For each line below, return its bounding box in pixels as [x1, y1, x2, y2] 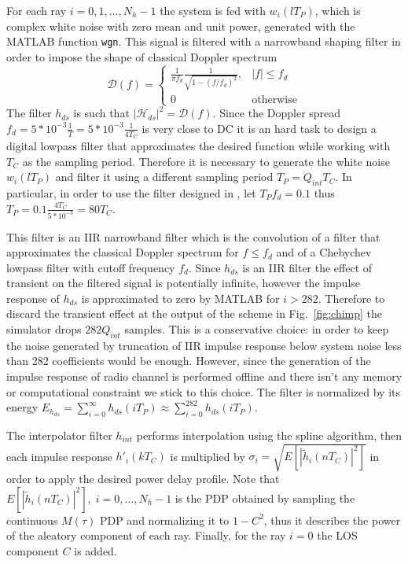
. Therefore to [318, 289, 385, 306]
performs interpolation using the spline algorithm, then [136, 427, 402, 444]
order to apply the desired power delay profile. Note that [6, 470, 280, 487]
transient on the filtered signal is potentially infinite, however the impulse [6, 275, 361, 291]
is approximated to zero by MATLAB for [81, 289, 280, 306]
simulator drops [6, 321, 82, 337]
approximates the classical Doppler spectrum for [6, 244, 239, 260]
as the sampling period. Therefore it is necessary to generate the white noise [22, 153, 390, 169]
